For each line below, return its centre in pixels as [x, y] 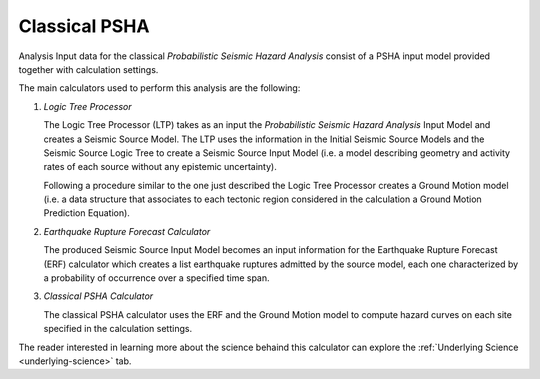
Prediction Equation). [86, 213]
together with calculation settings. [88, 69]
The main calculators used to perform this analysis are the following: [159, 88]
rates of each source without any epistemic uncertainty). [160, 167]
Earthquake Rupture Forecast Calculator [127, 231]
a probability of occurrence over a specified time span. [156, 278]
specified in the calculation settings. [118, 329]
